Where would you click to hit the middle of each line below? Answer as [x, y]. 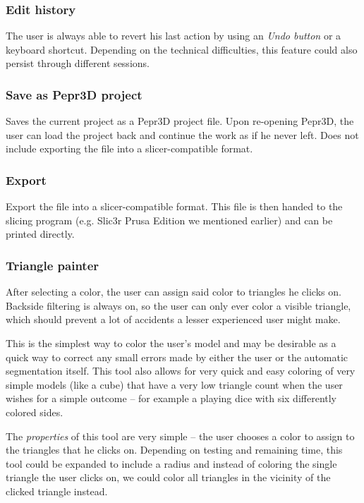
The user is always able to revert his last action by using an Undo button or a [174, 36]
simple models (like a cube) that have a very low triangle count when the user [174, 384]
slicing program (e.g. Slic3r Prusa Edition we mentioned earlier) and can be [169, 220]
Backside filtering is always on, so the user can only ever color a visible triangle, [178, 305]
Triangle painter [53, 265]
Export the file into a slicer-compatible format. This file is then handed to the [174, 206]
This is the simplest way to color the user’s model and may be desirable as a [171, 343]
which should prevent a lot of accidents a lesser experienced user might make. [173, 319]
